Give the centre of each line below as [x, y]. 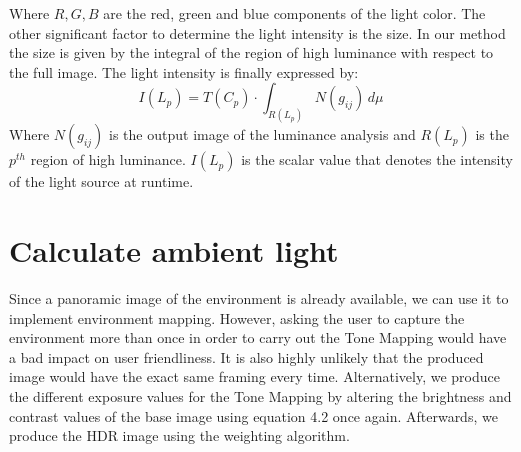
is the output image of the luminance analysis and [262, 134]
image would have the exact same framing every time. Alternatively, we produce [254, 376]
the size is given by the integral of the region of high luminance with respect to [251, 52]
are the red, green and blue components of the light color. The [294, 13]
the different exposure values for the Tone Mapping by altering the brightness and [260, 395]
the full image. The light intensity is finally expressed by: [184, 71]
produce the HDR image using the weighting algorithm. [179, 435]
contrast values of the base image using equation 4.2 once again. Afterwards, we [253, 415]
